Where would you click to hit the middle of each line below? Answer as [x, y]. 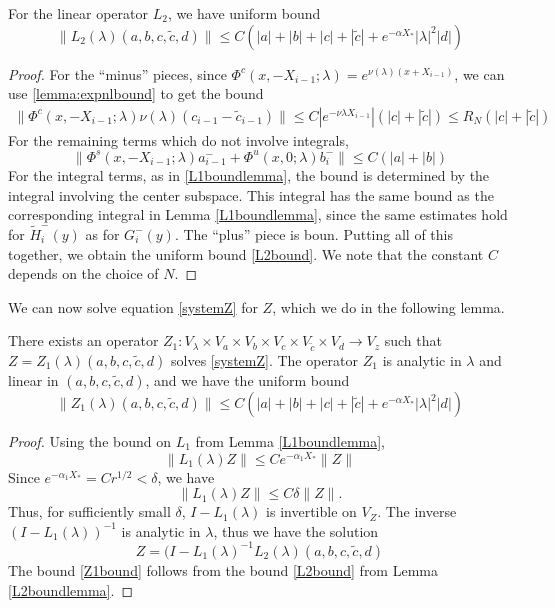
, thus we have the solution [296, 530]
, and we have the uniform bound [247, 380]
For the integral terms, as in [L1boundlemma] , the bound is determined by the [249, 174]
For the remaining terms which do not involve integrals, [178, 139]
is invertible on [311, 511]
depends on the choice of [83, 273]
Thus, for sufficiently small [89, 511]
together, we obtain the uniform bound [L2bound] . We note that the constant [246, 253]
